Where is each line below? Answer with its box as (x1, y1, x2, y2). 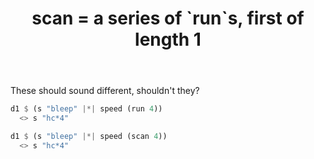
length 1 (134, 28, 202, 51)
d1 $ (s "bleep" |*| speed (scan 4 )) (10, 131, 168, 141)
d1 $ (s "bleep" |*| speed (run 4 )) (10, 104, 163, 114)
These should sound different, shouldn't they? (10, 85, 200, 97)
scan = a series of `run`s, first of (31, 7, 305, 30)
